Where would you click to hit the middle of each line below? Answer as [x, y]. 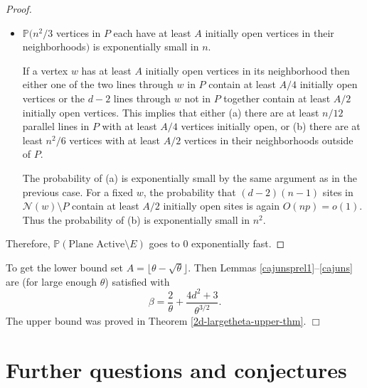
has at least [106, 70]
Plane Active [97, 245]
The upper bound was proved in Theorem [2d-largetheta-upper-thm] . [156, 320]
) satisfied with [137, 281]
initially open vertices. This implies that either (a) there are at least [171, 112]
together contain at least [277, 98]
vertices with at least [115, 140]
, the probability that [190, 192]
